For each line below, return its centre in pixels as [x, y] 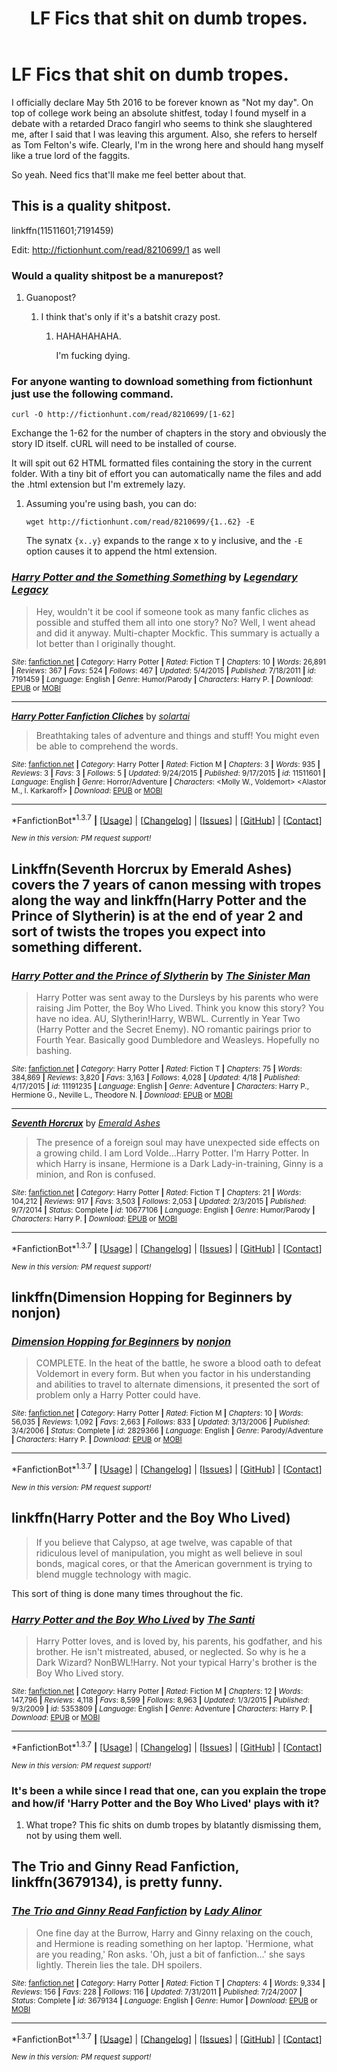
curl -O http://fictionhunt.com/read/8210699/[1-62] [123, 415]
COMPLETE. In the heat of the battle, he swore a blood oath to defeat [178, 1363]
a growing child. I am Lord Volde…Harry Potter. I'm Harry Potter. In [172, 1153]
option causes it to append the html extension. [121, 551]
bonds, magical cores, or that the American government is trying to [174, 1563]
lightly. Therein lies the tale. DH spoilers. [119, 1964]
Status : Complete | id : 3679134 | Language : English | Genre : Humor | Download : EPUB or [164, 2000]
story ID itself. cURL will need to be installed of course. [124, 444]
